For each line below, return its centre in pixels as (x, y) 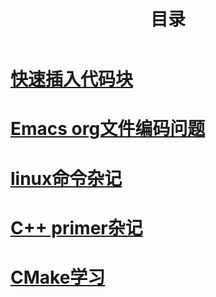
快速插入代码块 (72, 79)
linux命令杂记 (66, 178)
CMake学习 (58, 277)
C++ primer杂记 (76, 227)
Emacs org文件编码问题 (108, 129)
